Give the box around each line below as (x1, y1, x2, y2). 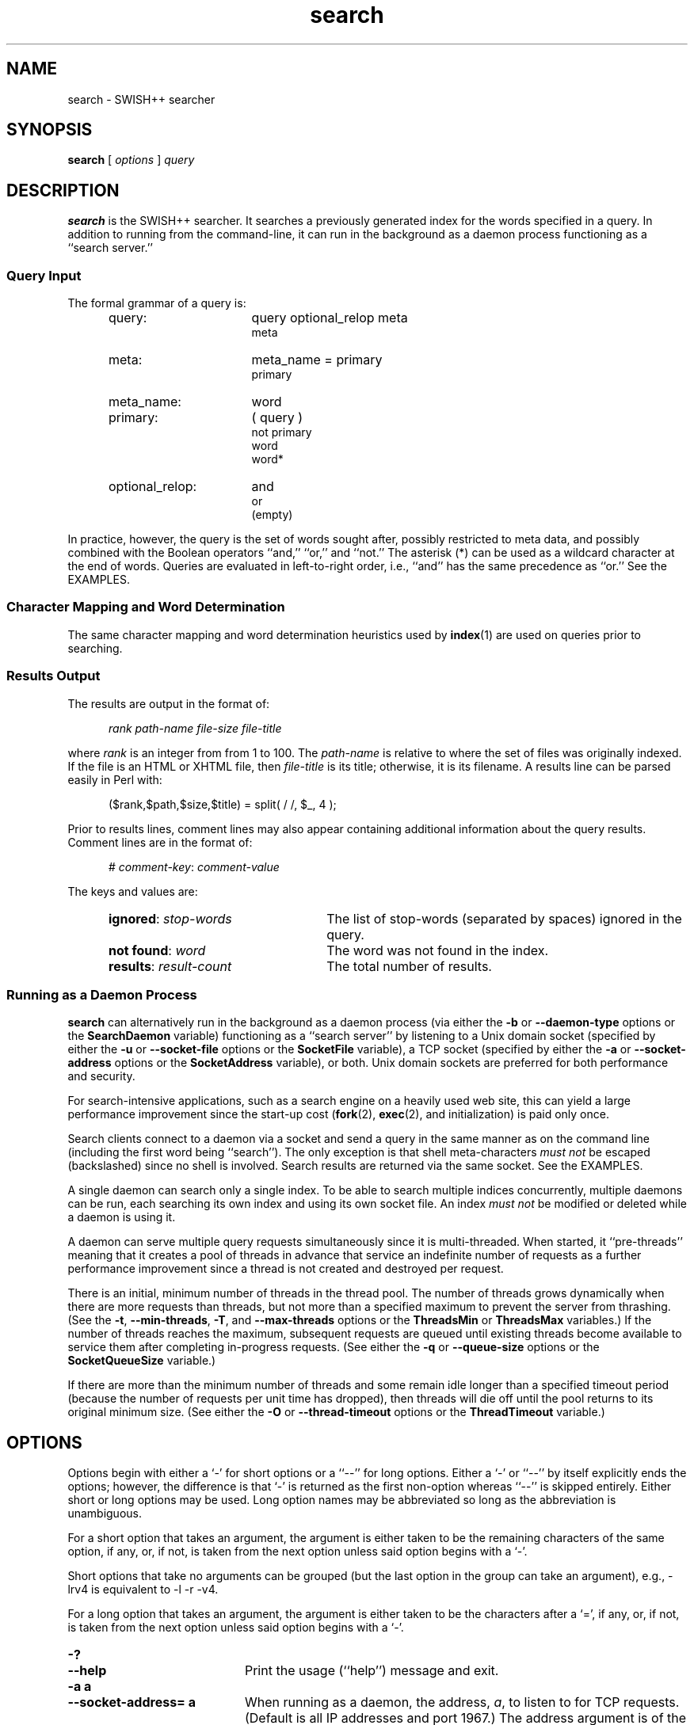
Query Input (6, 267, 82, 284)
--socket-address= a (67, 1694, 196, 1711)
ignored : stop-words (109, 910, 232, 927)
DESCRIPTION (6, 180, 120, 200)
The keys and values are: (67, 884, 198, 898)
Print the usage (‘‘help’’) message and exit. (244, 1662, 499, 1679)
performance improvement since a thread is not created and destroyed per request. (67, 1262, 504, 1276)
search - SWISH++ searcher (67, 92, 215, 106)
